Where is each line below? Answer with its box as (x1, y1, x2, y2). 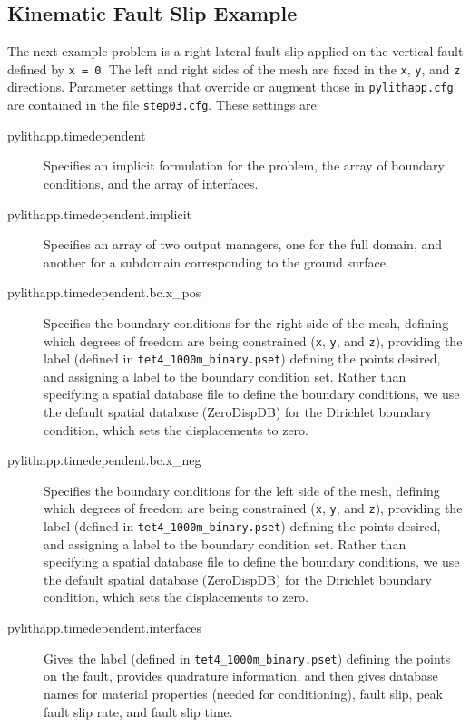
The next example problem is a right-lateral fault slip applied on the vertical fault (7, 42, 464, 61)
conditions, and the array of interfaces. (44, 173, 259, 192)
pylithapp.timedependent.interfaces (7, 618, 202, 637)
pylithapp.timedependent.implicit (7, 204, 192, 223)
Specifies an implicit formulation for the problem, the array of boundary (44, 156, 445, 175)
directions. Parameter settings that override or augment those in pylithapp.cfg (7, 77, 454, 96)
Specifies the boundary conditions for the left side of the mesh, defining (44, 480, 440, 499)
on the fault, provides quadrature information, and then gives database (44, 666, 438, 685)
